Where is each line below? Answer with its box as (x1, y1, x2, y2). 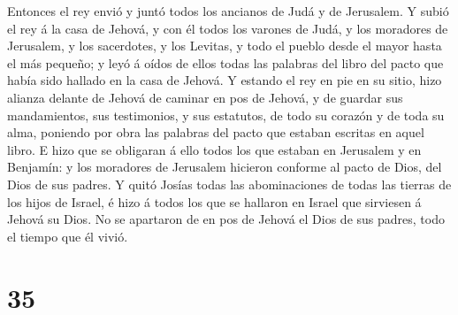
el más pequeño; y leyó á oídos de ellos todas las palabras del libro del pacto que (7, 53, 444, 72)
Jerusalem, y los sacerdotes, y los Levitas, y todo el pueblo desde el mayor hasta (7, 36, 442, 55)
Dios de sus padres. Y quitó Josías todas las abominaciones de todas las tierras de (7, 174, 452, 193)
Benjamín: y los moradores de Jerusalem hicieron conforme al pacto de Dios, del (7, 157, 442, 176)
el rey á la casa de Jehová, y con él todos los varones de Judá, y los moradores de (7, 19, 448, 37)
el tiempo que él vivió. (7, 227, 128, 245)
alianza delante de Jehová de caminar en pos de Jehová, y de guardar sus (7, 88, 403, 106)
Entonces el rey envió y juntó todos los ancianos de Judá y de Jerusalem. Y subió (7, 2, 449, 19)
